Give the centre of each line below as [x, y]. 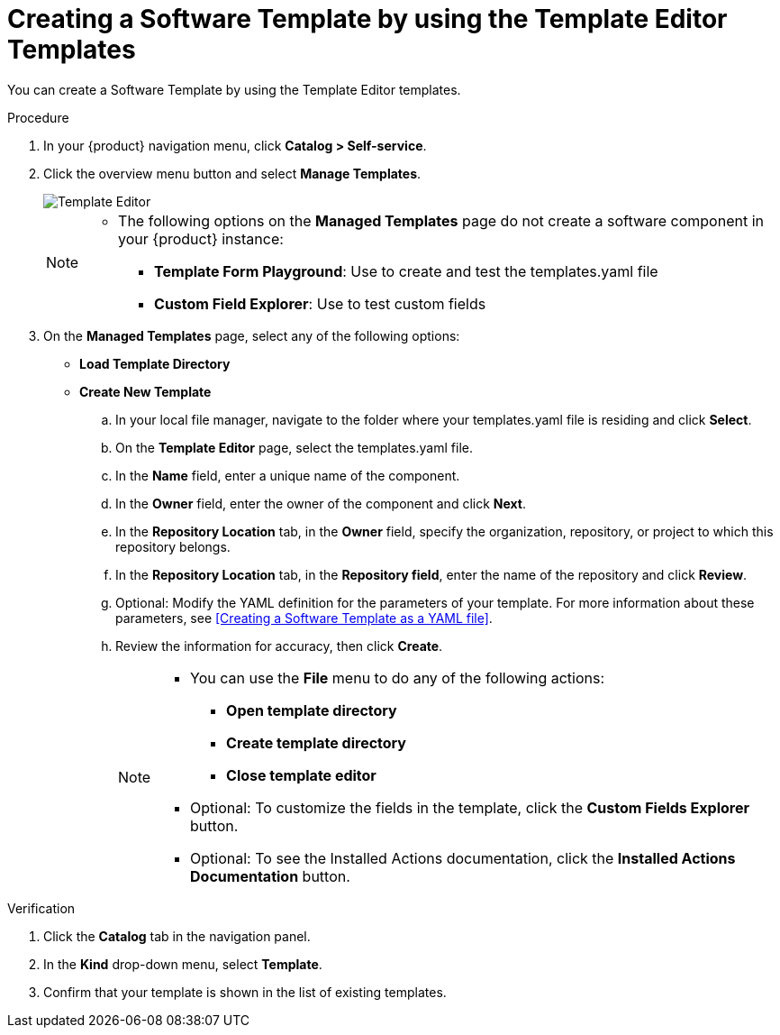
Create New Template [145, 391]
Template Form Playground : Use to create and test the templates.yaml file [406, 271]
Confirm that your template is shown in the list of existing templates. [245, 992]
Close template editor [301, 775]
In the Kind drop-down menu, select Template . [183, 964]
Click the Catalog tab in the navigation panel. [177, 936]
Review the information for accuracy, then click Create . [279, 646]
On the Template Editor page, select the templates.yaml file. [294, 447]
